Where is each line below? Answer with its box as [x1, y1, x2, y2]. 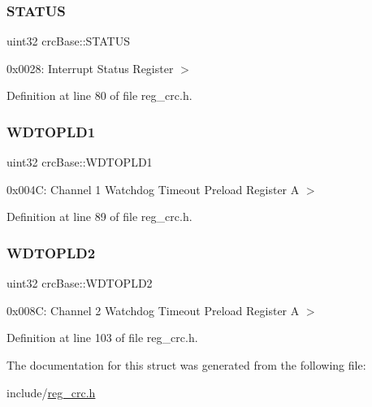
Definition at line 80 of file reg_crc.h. [6, 87, 192, 104]
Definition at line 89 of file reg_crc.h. [6, 208, 192, 225]
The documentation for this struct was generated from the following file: [6, 357, 366, 373]
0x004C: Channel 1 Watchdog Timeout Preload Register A [6, 180, 300, 197]
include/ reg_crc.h [6, 383, 96, 401]
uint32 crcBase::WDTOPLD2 [6, 275, 153, 292]
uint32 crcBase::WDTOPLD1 [6, 154, 153, 171]
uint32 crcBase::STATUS [6, 32, 130, 50]
